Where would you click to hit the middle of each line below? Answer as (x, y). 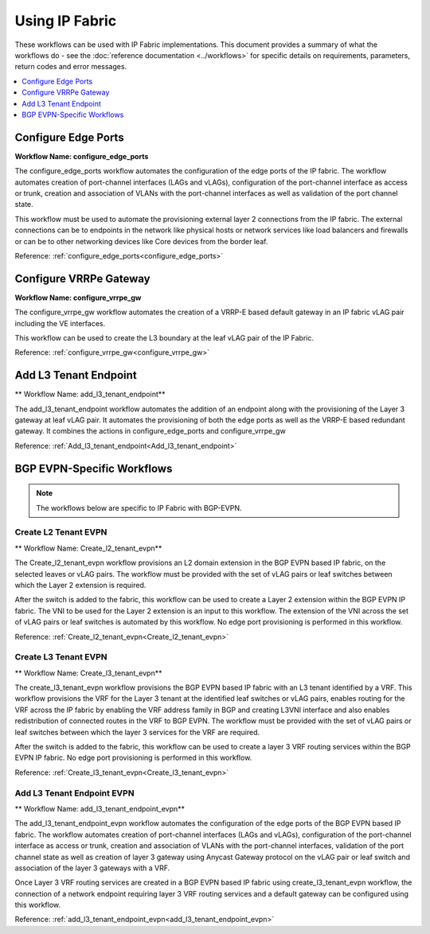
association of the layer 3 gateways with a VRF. (92, 868)
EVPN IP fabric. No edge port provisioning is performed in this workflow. (133, 758)
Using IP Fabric (66, 21)
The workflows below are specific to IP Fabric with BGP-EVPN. (139, 508)
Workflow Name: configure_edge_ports (82, 156)
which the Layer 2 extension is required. (80, 585)
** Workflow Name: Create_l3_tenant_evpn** (88, 673)
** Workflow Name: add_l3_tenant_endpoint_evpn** (100, 808)
